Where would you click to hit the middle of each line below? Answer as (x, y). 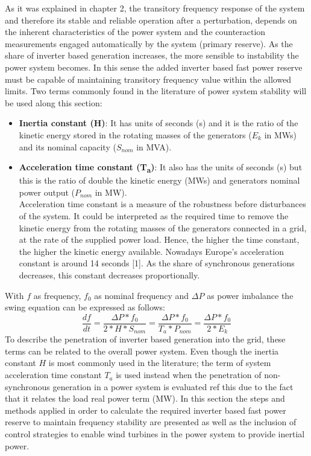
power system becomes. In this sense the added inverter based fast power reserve (154, 67)
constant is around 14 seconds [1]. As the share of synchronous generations (157, 263)
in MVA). (154, 146)
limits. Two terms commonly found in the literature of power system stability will (156, 91)
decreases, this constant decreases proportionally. (109, 275)
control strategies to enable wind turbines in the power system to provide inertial (155, 434)
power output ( (47, 192)
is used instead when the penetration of (189, 375)
